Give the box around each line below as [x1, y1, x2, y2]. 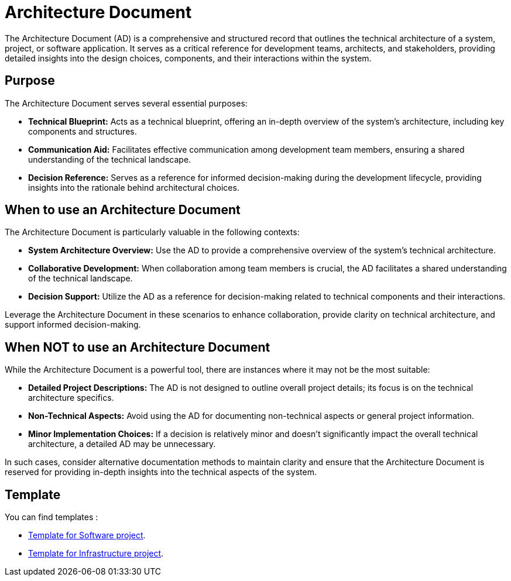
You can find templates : [5, 512, 98, 522]
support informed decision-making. [5, 319, 141, 330]
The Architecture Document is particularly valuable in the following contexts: [5, 227, 300, 238]
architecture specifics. [28, 393, 114, 403]
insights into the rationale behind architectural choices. [28, 182, 239, 192]
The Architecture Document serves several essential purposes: [5, 98, 248, 108]
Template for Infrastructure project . [28, 548, 164, 559]
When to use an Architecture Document [5, 202, 241, 218]
